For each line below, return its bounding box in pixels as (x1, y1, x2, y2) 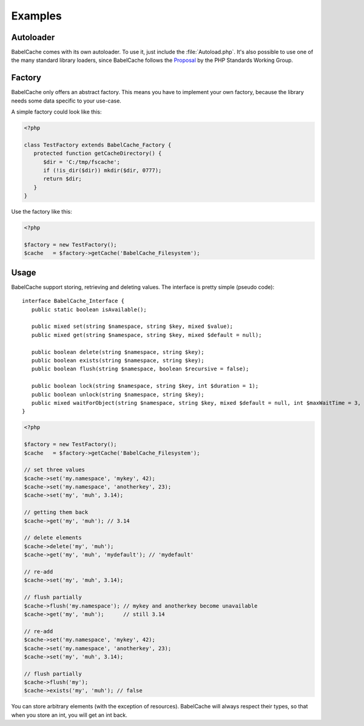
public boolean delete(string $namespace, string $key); (31, 348, 204, 355)
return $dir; (43, 175, 82, 182)
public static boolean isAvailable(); (31, 306, 147, 313)
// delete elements (24, 534, 82, 541)
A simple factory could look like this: (11, 108, 102, 115)
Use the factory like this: (11, 208, 72, 215)
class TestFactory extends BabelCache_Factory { (24, 141, 172, 148)
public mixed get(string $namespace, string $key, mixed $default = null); (31, 331, 262, 338)
